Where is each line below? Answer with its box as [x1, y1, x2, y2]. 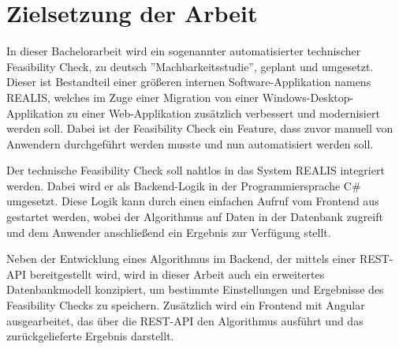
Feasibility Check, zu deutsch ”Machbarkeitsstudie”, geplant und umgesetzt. [6, 58, 374, 74]
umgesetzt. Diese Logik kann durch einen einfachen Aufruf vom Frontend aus [6, 193, 379, 209]
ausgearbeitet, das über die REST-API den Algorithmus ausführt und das [6, 312, 364, 328]
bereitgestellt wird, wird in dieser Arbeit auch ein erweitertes [29, 265, 325, 282]
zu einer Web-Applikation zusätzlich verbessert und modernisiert [67, 104, 380, 121]
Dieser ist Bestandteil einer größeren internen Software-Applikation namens [6, 73, 371, 90]
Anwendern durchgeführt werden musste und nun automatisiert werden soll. [6, 135, 374, 152]
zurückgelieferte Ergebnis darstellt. [6, 328, 174, 344]
